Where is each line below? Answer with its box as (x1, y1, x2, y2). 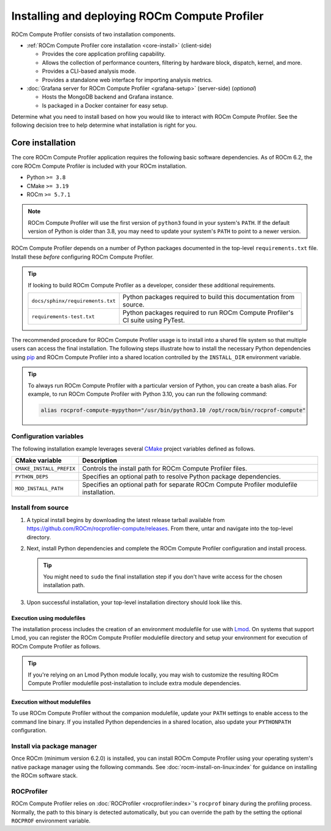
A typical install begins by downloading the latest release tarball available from (26, 516, 225, 523)
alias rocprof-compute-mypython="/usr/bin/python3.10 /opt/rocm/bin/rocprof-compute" (40, 406, 306, 414)
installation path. (43, 582, 85, 589)
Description (82, 457, 118, 465)
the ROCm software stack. (11, 772, 78, 780)
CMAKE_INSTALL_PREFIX (15, 465, 76, 472)
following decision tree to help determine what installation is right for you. (11, 121, 197, 129)
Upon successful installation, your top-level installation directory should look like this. (26, 598, 242, 606)
